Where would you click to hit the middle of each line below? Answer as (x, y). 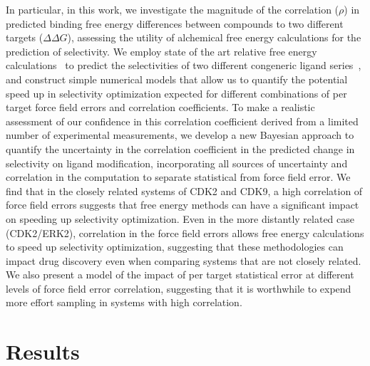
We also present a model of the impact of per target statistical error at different (180, 274)
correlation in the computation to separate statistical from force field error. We (178, 177)
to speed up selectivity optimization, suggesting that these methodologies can (175, 247)
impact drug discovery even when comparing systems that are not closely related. (184, 260)
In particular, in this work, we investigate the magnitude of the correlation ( (173, 9)
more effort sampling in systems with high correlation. (124, 302)
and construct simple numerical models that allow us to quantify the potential (177, 79)
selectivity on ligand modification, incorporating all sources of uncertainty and (177, 163)
